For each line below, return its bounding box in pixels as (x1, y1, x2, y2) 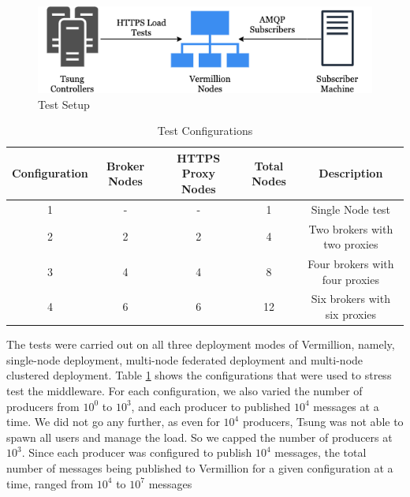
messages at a (313, 398, 379, 414)
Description (319, 165, 383, 181)
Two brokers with (308, 220, 393, 237)
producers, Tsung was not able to (242, 413, 404, 430)
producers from (6, 398, 80, 414)
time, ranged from (6, 475, 94, 491)
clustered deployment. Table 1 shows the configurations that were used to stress (6, 367, 392, 383)
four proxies (322, 271, 379, 287)
